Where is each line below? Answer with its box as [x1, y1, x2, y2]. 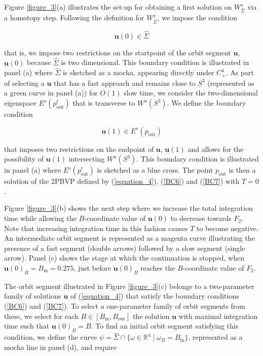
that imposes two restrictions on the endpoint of [4, 143, 154, 154]
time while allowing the [4, 213, 77, 223]
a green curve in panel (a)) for [4, 87, 98, 98]
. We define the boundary [167, 98, 246, 108]
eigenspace [4, 98, 36, 108]
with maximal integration [178, 310, 258, 321]
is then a [229, 165, 256, 175]
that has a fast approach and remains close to [54, 77, 196, 88]
